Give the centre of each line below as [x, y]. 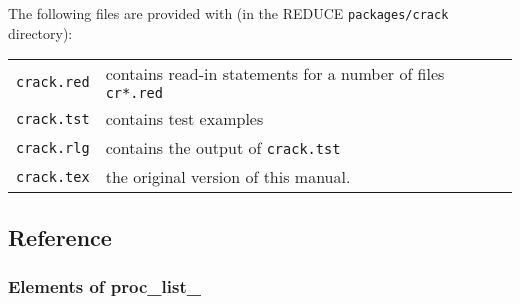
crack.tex [53, 176]
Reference [60, 236]
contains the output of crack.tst [223, 148]
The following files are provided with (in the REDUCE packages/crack [228, 13]
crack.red [53, 81]
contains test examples [184, 119]
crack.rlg [53, 147]
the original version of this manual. [228, 177]
